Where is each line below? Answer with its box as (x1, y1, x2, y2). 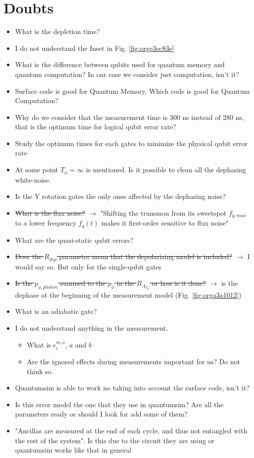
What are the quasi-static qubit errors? (15, 234, 133, 245)
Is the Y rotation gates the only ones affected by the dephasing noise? (15, 191, 226, 201)
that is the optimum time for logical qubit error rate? (15, 121, 176, 132)
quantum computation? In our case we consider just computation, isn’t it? (15, 69, 239, 79)
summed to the (60, 278, 106, 288)
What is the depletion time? (15, 26, 100, 37)
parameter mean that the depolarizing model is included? (59, 251, 232, 262)
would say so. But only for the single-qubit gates (15, 261, 162, 271)
